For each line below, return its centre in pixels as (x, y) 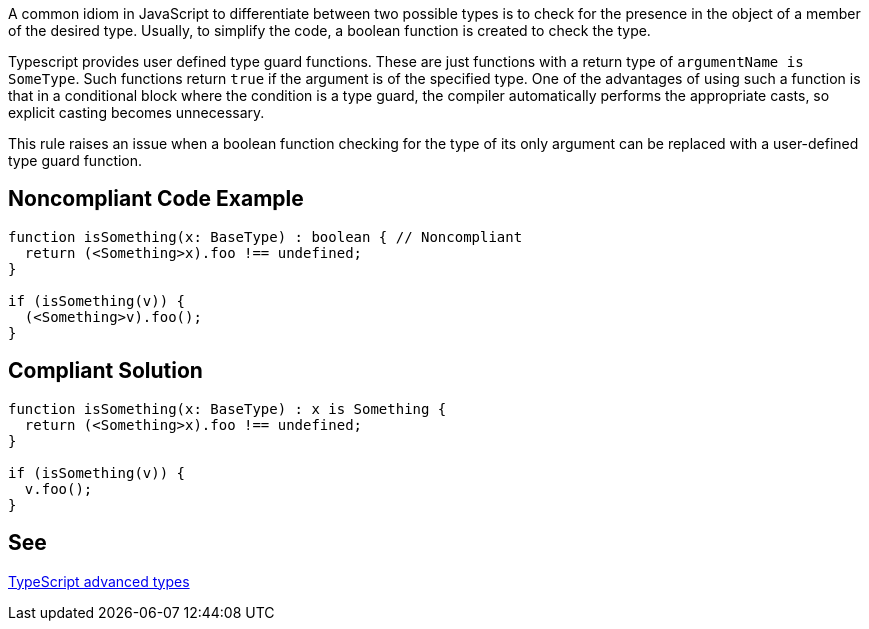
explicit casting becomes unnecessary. (136, 112)
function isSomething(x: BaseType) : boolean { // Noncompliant (265, 236)
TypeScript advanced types (99, 581)
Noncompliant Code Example (156, 199)
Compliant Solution (105, 371)
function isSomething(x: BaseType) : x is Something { (227, 408)
